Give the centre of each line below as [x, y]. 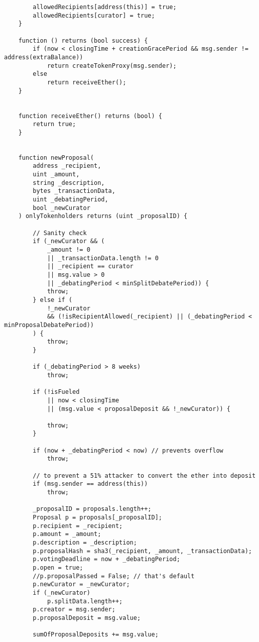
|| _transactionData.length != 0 [103, 258]
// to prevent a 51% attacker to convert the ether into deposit [144, 475]
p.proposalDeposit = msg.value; [87, 618]
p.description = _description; [85, 543]
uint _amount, [56, 175]
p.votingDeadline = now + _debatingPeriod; [106, 559]
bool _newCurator [61, 208]
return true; [54, 124]
